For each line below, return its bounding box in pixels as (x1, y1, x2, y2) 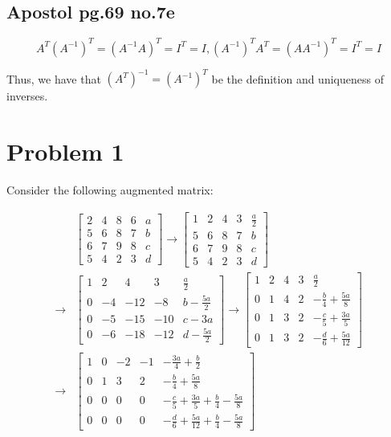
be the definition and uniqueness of (211, 70, 384, 87)
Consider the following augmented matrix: (6, 181, 214, 198)
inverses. (6, 88, 48, 104)
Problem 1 (6, 134, 124, 167)
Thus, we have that (6, 70, 101, 87)
